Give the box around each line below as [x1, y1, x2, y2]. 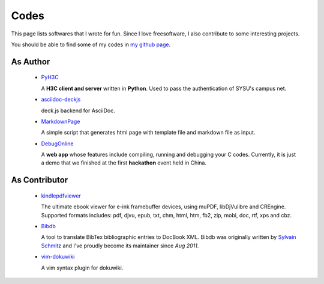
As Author [11, 56, 50, 67]
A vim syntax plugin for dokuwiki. [41, 264, 124, 271]
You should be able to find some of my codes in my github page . [11, 41, 171, 48]
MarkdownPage [41, 118, 80, 125]
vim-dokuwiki [41, 253, 75, 261]
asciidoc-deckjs [41, 96, 81, 103]
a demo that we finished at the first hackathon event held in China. [41, 159, 207, 166]
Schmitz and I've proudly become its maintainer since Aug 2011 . [41, 242, 199, 249]
